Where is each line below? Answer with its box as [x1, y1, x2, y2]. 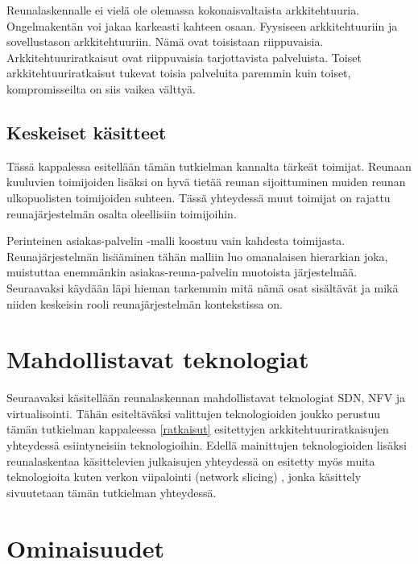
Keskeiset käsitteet [6, 119, 167, 144]
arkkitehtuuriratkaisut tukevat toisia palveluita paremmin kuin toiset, [6, 64, 351, 81]
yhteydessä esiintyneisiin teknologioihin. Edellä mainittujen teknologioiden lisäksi [6, 437, 407, 454]
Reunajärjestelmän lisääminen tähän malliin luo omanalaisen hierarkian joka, [6, 247, 388, 264]
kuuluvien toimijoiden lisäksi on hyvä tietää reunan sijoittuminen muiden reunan [6, 173, 406, 190]
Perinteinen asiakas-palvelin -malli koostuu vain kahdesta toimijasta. [6, 232, 346, 249]
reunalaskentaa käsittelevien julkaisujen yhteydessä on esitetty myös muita [6, 452, 375, 469]
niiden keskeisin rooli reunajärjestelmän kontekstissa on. [6, 295, 283, 312]
